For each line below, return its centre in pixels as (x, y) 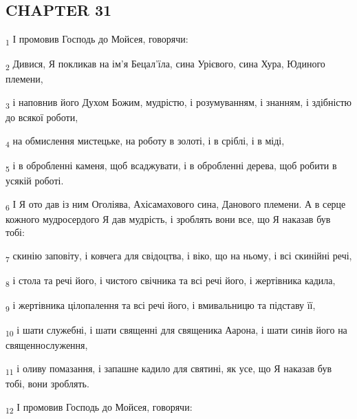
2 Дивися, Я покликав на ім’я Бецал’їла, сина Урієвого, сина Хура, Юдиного (165, 65)
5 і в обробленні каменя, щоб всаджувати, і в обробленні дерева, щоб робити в (171, 166)
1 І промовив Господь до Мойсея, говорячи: (97, 40)
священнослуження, (47, 345)
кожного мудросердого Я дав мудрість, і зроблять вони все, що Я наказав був (168, 218)
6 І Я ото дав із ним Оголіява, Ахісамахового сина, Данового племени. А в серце (176, 204)
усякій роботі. (35, 181)
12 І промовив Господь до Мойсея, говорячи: (99, 407)
